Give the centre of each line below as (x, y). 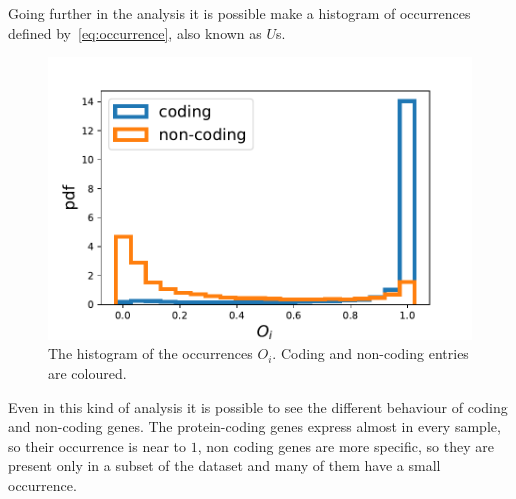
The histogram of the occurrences (150, 353)
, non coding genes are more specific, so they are (345, 445)
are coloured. (87, 373)
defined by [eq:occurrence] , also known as (135, 32)
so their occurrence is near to (97, 445)
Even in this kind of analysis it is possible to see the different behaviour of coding (258, 406)
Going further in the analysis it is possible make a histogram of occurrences (239, 13)
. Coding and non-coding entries (370, 353)
